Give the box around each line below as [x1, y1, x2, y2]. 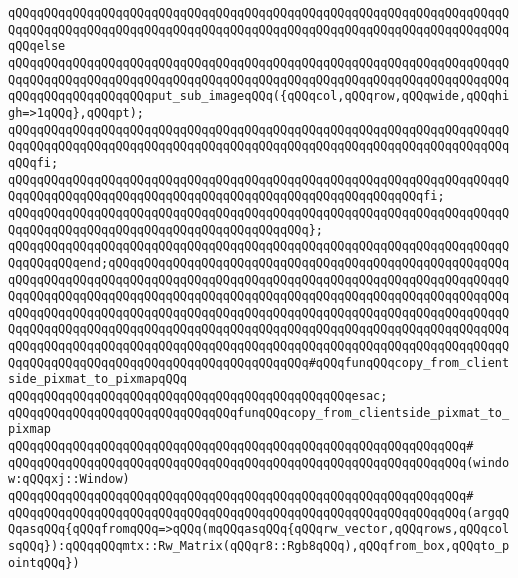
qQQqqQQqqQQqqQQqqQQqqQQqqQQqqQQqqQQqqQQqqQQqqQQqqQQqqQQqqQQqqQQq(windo [8, 455, 510, 470]
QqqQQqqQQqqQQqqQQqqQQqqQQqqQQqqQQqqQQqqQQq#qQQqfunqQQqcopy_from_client [8, 355, 510, 370]
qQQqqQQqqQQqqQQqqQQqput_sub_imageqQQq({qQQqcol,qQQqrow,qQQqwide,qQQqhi [8, 89, 510, 104]
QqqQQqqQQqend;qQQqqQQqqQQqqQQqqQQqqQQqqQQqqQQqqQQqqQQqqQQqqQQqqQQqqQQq [8, 255, 510, 270]
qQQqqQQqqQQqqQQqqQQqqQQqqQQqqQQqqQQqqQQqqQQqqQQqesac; [8, 389, 388, 404]
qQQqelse [8, 39, 66, 54]
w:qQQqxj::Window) [8, 472, 130, 487]
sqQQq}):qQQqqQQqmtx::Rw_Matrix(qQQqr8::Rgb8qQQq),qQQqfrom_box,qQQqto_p [8, 539, 510, 553]
